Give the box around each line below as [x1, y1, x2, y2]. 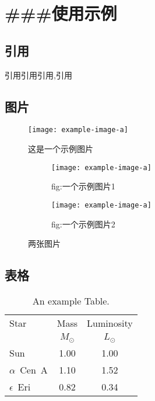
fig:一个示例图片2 [51, 217, 115, 230]
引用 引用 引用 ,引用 [5, 68, 72, 81]
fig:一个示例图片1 [51, 180, 115, 192]
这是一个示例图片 [28, 143, 93, 155]
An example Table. [32, 293, 110, 307]
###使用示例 [5, 1, 117, 25]
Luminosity [87, 316, 133, 330]
